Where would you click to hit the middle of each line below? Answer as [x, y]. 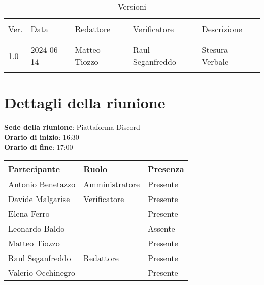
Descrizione [222, 29]
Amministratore [112, 184]
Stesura [215, 50]
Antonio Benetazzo [42, 184]
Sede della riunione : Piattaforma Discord [72, 127]
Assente [161, 228]
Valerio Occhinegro [42, 272]
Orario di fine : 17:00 [39, 147]
